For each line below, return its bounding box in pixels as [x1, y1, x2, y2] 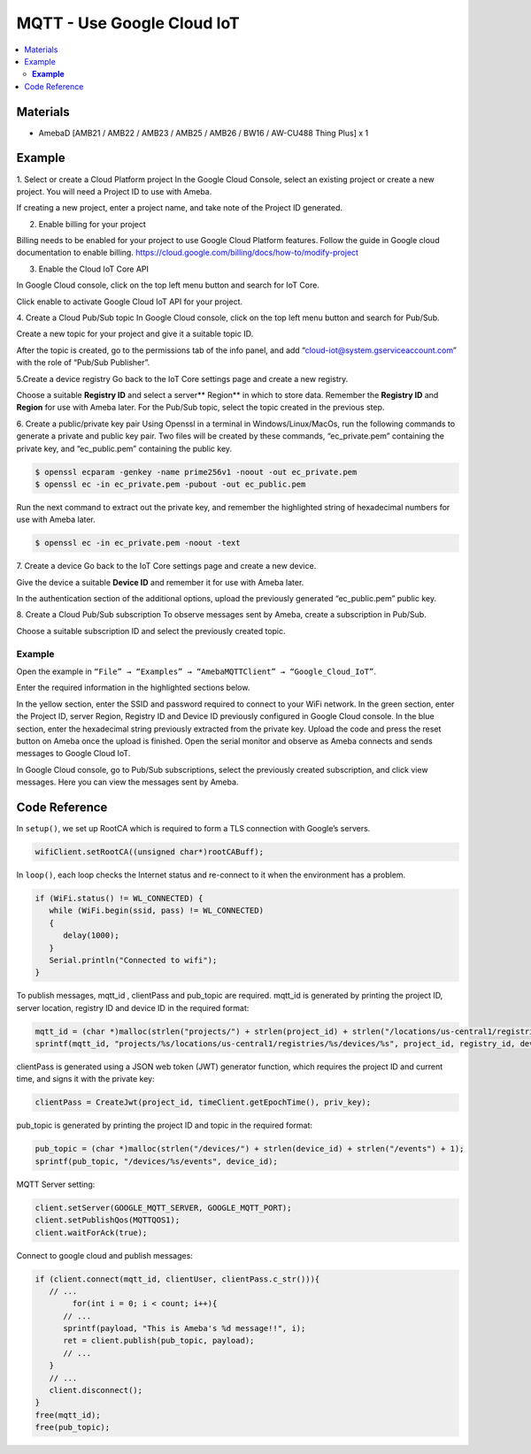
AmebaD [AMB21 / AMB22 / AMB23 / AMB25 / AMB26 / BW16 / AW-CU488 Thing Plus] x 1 [38, 127, 369, 138]
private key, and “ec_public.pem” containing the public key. [16, 443, 233, 454]
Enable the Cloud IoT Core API [38, 264, 150, 274]
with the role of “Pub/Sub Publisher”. [16, 357, 150, 368]
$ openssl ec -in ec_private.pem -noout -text [35, 538, 241, 548]
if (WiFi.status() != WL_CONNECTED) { [35, 893, 204, 903]
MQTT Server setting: [16, 1179, 96, 1190]
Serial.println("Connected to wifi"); [49, 955, 218, 965]
